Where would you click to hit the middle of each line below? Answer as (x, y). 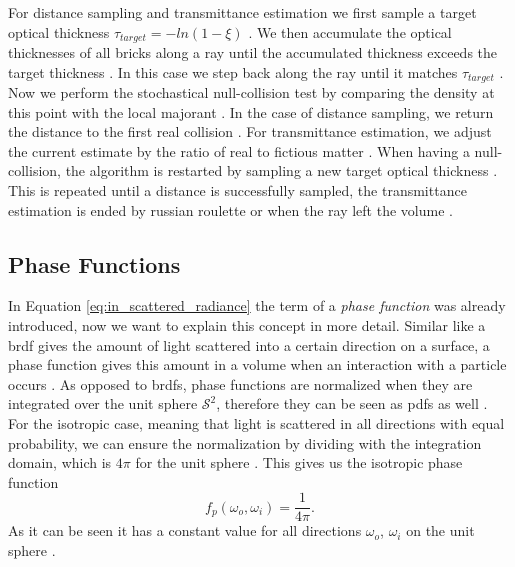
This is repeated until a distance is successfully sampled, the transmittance (237, 190)
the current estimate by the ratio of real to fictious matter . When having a (239, 150)
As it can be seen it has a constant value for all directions (185, 530)
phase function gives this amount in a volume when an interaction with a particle (257, 364)
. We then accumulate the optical (350, 31)
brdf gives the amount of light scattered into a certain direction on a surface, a (249, 344)
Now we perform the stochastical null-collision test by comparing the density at (251, 92)
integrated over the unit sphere (103, 403)
